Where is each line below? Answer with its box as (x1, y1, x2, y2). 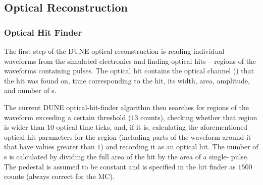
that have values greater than (4, 141, 95, 152)
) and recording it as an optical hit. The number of (100, 141, 258, 152)
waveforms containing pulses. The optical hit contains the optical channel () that (4, 65, 254, 76)
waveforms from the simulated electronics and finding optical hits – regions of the (4, 55, 256, 66)
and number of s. (4, 85, 57, 96)
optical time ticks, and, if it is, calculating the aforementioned (56, 122, 248, 132)
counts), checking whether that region (140, 112, 257, 122)
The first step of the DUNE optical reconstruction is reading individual (4, 46, 225, 56)
